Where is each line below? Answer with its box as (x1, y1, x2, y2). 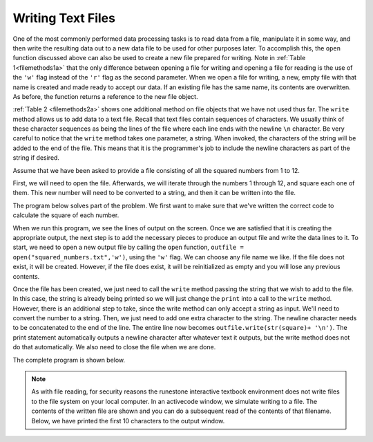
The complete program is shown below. (12, 356, 126, 364)
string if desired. (12, 154, 60, 162)
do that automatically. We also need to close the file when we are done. (12, 343, 216, 351)
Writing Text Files (12, 10, 115, 26)
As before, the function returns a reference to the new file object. (12, 92, 198, 100)
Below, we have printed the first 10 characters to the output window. (31, 416, 225, 425)
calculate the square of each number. (12, 211, 119, 219)
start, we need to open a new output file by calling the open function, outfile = (12, 243, 245, 252)
